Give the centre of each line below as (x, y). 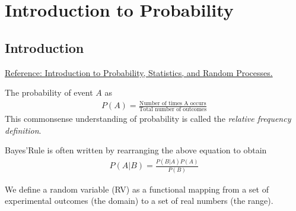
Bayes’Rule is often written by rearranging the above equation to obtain (136, 150)
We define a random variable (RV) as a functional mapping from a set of (137, 189)
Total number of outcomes (173, 110)
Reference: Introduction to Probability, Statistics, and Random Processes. (139, 72)
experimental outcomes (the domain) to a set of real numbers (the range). (139, 201)
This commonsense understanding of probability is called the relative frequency (148, 119)
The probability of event (49, 92)
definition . (23, 130)
